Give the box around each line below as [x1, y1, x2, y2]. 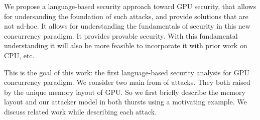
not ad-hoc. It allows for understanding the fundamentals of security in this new [4, 21, 250, 31]
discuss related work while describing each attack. [4, 106, 157, 116]
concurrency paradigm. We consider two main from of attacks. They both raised [4, 77, 250, 87]
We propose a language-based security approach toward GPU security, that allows [4, 1, 256, 11]
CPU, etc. [4, 50, 35, 60]
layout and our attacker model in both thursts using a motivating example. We [4, 96, 247, 107]
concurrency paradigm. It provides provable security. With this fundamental [4, 30, 238, 41]
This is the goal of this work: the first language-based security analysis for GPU [4, 67, 249, 77]
